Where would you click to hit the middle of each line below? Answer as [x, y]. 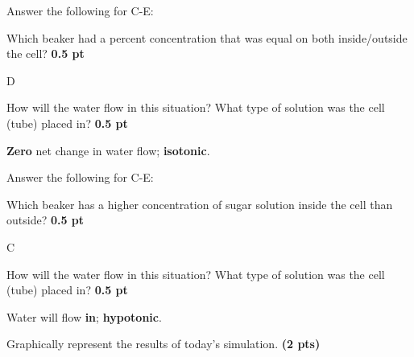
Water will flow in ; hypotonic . [84, 316]
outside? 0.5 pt [46, 220]
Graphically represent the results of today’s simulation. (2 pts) [164, 344]
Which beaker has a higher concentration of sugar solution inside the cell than [200, 204]
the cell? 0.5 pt [46, 53]
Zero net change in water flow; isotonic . [108, 150]
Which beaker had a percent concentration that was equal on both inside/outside [207, 37]
